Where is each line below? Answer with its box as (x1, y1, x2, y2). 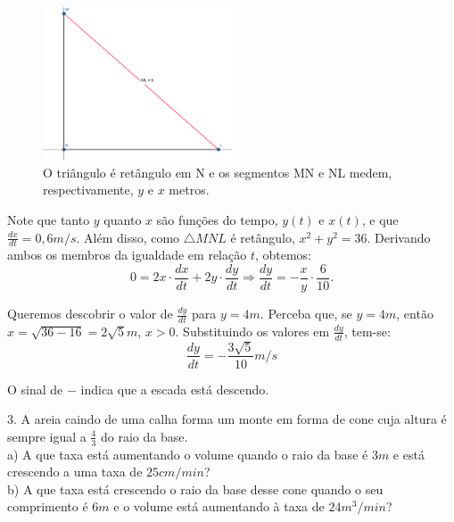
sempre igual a (7, 427, 87, 445)
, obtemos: (254, 245, 312, 264)
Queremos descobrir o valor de (7, 304, 173, 323)
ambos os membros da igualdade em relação (7, 245, 247, 264)
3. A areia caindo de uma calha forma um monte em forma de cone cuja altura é (7, 410, 447, 428)
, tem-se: (343, 321, 391, 340)
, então (396, 304, 433, 323)
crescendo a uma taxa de (7, 462, 143, 481)
